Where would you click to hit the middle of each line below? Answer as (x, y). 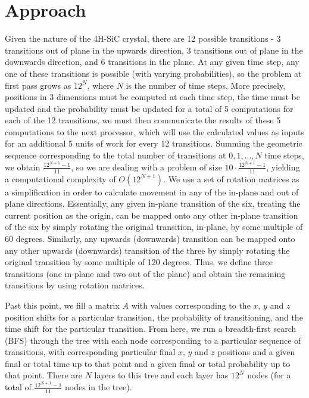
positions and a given (256, 352)
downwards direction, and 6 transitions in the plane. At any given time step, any (152, 62)
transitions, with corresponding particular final (90, 352)
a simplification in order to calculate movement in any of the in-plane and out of (152, 192)
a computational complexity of (60, 178)
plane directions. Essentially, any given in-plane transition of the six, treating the (153, 203)
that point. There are (43, 375)
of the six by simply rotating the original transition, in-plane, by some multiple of (154, 227)
